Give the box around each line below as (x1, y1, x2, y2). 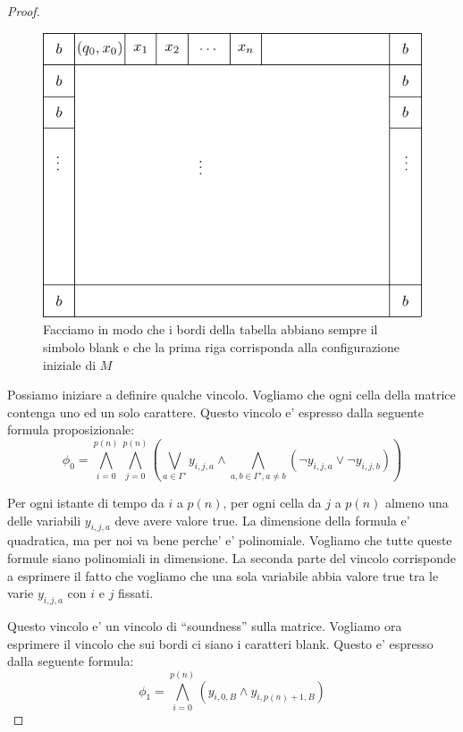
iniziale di (43, 355, 97, 374)
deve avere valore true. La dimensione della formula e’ (114, 510, 410, 529)
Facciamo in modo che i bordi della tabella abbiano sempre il (43, 320, 378, 339)
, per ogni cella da (223, 493, 322, 512)
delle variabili (7, 510, 81, 529)
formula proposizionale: (7, 420, 135, 439)
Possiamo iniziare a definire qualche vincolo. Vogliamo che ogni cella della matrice (7, 385, 456, 404)
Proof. (7, 2, 40, 20)
